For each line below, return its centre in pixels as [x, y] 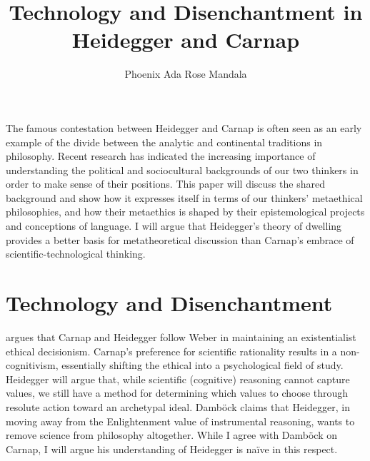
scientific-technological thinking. [76, 254]
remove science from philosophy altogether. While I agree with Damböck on [172, 435]
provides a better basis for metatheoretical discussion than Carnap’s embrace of [180, 239]
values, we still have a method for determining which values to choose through [177, 393]
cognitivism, [32, 365]
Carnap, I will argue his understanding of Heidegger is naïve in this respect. [172, 449]
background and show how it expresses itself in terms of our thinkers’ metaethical [184, 197]
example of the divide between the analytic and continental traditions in [164, 142]
